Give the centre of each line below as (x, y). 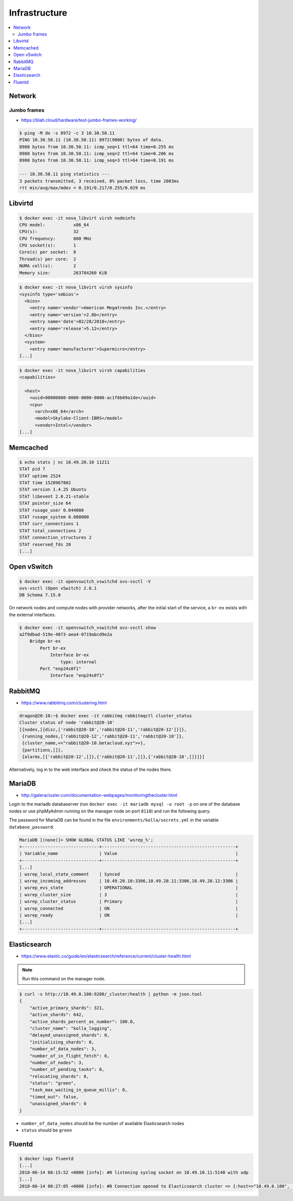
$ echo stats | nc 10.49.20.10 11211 (64, 462)
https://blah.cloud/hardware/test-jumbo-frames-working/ (79, 120)
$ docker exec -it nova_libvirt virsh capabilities (83, 370)
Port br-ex (53, 648)
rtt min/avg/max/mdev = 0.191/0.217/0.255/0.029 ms (83, 188)
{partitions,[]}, (43, 750)
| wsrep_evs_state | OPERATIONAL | (129, 888)
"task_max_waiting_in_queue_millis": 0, (79, 1090)
